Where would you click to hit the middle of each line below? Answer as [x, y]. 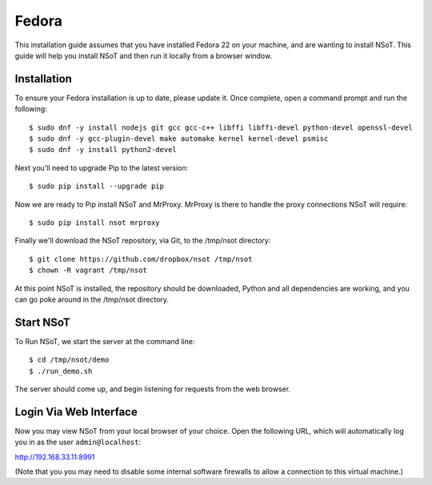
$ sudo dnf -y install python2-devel [103, 150]
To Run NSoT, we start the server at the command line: [105, 341]
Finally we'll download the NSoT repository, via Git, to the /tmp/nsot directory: [143, 241]
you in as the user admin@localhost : [78, 442]
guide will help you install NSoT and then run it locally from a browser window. [143, 55]
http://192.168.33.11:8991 [55, 457]
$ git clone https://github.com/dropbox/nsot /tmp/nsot [141, 259]
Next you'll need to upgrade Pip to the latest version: [101, 167]
